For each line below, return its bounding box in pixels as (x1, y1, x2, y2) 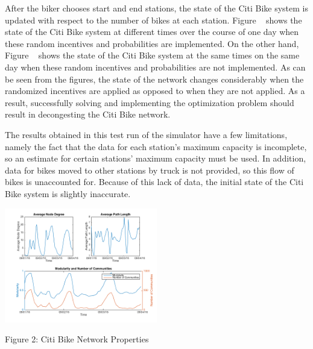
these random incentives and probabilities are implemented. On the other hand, (5, 37, 299, 49)
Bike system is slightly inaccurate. (5, 187, 131, 200)
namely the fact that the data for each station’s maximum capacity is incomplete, (5, 140, 307, 152)
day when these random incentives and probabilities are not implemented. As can (5, 60, 306, 73)
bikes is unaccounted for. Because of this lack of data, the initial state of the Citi (5, 175, 304, 188)
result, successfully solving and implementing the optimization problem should (5, 96, 294, 108)
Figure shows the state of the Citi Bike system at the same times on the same (5, 49, 300, 61)
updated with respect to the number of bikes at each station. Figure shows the (5, 13, 302, 26)
